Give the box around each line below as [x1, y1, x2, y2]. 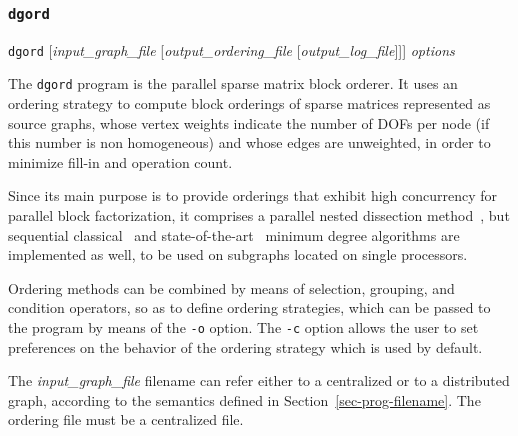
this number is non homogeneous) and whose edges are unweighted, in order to [8, 132, 491, 153]
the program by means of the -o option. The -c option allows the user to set [8, 317, 479, 338]
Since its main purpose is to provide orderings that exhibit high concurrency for [8, 185, 498, 206]
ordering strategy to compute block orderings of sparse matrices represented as [8, 93, 491, 114]
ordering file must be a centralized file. [8, 409, 244, 430]
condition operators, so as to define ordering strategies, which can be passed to [8, 297, 491, 318]
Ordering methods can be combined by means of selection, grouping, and [8, 277, 455, 298]
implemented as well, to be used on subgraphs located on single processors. [8, 244, 468, 265]
